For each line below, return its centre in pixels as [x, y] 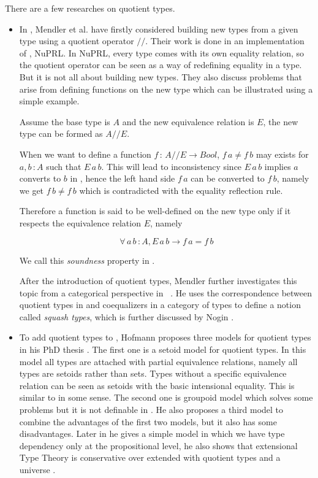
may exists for [282, 154]
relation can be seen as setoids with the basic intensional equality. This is [157, 385]
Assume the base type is [65, 121]
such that [64, 166]
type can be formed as [61, 133]
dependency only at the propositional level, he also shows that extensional [158, 445]
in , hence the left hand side [123, 178]
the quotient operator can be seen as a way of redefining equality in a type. [161, 65]
